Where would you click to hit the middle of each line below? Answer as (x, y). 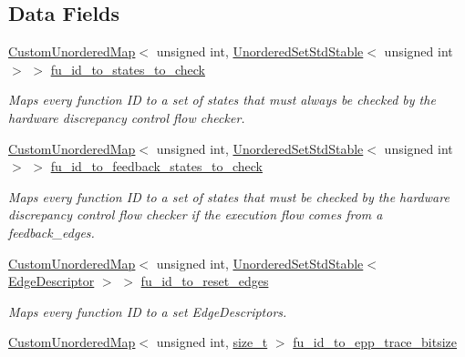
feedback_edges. (52, 232)
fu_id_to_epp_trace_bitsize (375, 342)
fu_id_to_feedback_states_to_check (156, 166)
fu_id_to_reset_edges (205, 281)
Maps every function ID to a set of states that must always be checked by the (222, 100)
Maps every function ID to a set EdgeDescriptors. (148, 311)
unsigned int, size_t (212, 342)
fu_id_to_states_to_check (128, 69)
